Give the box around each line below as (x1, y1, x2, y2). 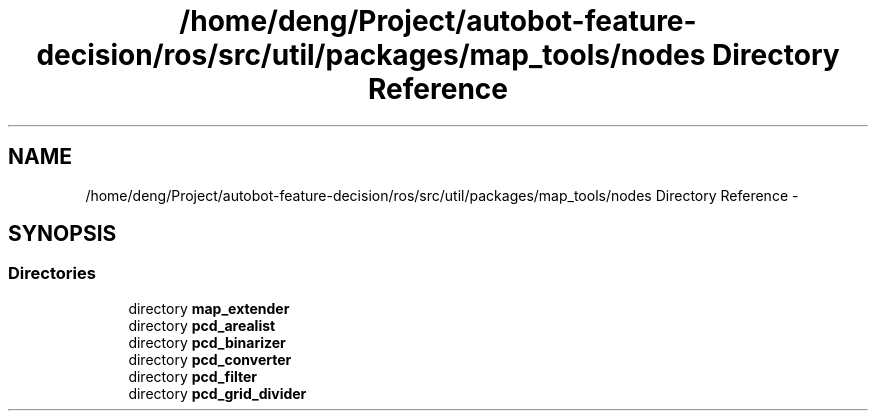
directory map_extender (128, 299, 290, 317)
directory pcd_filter (128, 367, 258, 385)
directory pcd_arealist (128, 316, 276, 334)
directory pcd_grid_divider (128, 384, 307, 402)
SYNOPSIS (8, 221, 117, 247)
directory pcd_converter (128, 350, 292, 368)
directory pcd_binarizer (128, 333, 286, 351)
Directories (8, 263, 96, 284)
